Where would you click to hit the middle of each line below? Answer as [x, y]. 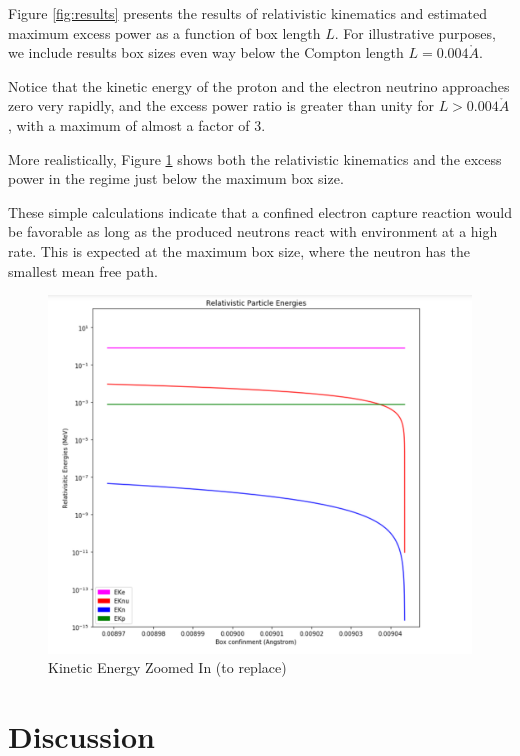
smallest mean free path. [83, 270]
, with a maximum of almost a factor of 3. [137, 124]
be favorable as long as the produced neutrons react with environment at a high [253, 231]
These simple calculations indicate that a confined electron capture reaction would [260, 211]
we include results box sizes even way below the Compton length [206, 52]
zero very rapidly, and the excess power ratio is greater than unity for [221, 105]
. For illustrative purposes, [415, 32]
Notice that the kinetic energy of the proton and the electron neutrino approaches [259, 85]
